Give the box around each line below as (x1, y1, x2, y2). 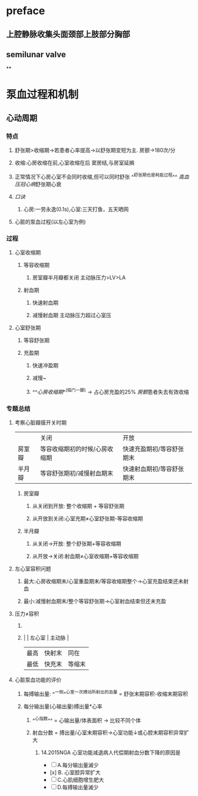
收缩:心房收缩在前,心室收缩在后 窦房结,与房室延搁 (14, 159, 134, 167)
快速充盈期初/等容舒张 (123, 445, 184, 453)
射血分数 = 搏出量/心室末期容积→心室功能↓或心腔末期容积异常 (32, 729, 184, 736)
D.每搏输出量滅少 (57, 784, 99, 791)
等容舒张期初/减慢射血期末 (40, 469, 114, 478)
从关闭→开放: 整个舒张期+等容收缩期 (32, 540, 121, 547)
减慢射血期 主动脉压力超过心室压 (32, 312, 112, 319)
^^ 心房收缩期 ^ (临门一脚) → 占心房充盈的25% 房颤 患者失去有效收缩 (32, 387, 190, 395)
